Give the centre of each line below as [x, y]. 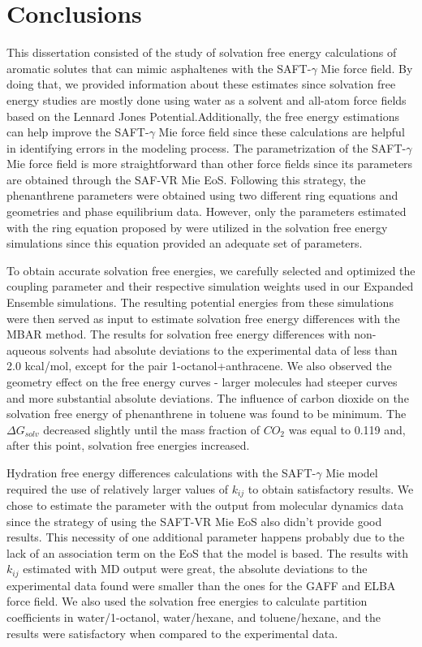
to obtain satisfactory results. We [331, 488]
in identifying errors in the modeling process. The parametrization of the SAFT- [207, 147]
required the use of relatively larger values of [117, 488]
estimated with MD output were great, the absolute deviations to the [195, 569]
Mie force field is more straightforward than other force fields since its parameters [210, 164]
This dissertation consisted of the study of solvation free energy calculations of [202, 52]
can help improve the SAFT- [78, 132]
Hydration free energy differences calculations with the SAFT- [161, 472]
